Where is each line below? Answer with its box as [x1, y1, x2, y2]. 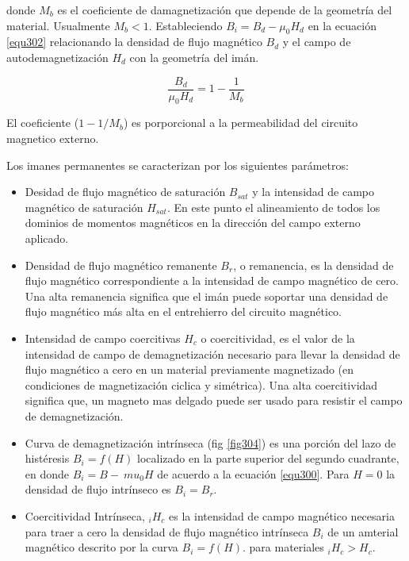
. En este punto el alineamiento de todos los [166, 198, 380, 215]
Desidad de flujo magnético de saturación [25, 183, 226, 200]
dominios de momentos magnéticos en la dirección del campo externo [25, 214, 361, 231]
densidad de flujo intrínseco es [25, 481, 171, 498]
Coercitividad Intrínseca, [25, 507, 145, 524]
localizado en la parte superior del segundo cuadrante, [137, 450, 399, 467]
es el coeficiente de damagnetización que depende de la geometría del [57, 2, 392, 17]
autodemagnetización [6, 48, 109, 65]
